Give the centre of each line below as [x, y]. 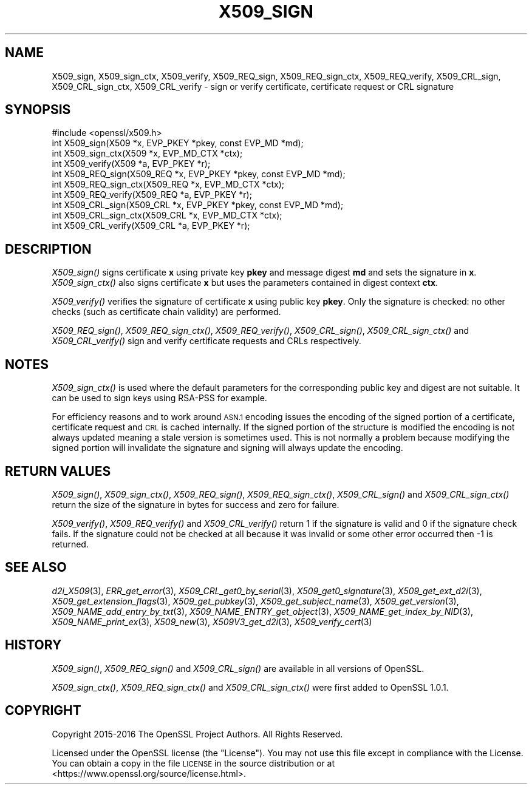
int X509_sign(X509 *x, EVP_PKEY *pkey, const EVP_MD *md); [178, 143]
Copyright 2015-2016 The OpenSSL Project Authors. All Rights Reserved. [197, 734]
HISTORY [33, 645]
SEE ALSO [36, 567]
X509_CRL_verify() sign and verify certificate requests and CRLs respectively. [206, 341]
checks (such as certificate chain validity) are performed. [166, 312]
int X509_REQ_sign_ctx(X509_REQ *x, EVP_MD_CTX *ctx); [168, 185]
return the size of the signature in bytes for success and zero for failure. [196, 504]
